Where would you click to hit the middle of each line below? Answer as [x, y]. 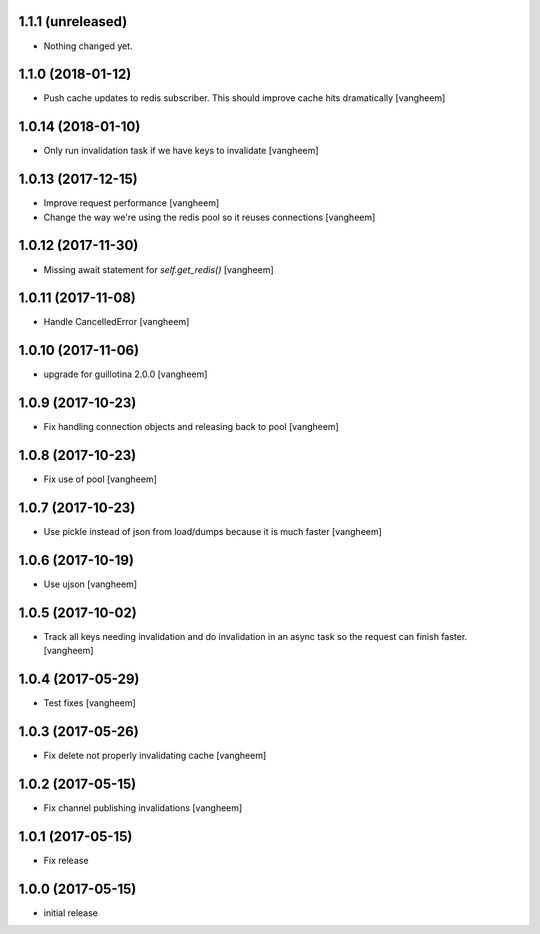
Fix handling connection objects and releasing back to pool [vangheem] [191, 427]
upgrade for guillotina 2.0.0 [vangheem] [125, 374]
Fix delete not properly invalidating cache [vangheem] [155, 756]
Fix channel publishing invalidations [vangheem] [143, 807]
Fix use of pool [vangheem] [100, 479]
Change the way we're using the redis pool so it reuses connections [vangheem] [209, 217]
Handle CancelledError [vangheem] [116, 322]
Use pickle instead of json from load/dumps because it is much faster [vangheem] [212, 532]
